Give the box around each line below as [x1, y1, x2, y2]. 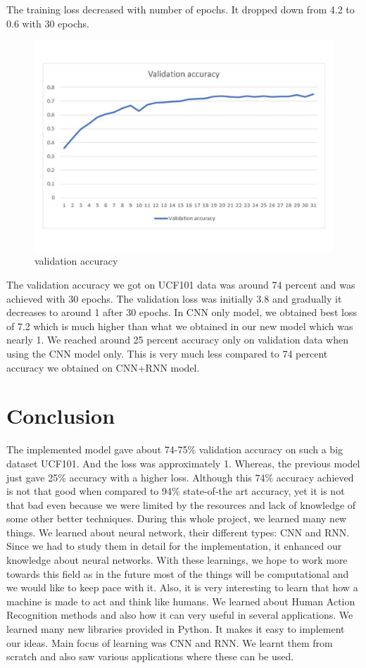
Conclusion [6, 401, 115, 430]
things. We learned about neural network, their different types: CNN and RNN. [6, 524, 350, 539]
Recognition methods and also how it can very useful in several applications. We [6, 607, 353, 622]
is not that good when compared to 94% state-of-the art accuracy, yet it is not [6, 484, 345, 498]
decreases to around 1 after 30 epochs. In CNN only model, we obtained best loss [6, 305, 357, 320]
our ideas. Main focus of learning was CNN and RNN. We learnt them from [6, 635, 333, 650]
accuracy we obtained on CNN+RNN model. [6, 360, 200, 374]
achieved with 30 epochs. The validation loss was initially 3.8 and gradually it [6, 291, 342, 305]
